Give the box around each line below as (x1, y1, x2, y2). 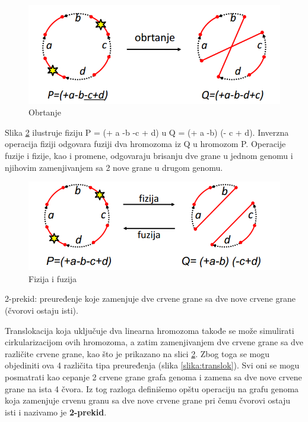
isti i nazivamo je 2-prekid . (5, 405, 107, 418)
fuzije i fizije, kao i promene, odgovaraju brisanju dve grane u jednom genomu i (5, 149, 293, 161)
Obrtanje (28, 106, 61, 118)
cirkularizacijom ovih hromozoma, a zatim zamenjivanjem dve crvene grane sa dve (5, 336, 304, 348)
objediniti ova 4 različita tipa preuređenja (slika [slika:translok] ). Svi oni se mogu (5, 359, 300, 371)
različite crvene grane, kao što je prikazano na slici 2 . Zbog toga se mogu (5, 347, 270, 360)
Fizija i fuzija (28, 272, 77, 285)
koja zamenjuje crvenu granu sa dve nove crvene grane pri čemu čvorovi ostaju (5, 394, 291, 407)
